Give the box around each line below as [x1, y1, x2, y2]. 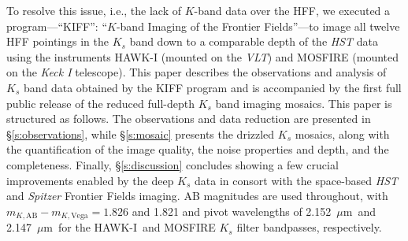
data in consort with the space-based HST [195, 172, 399, 188]
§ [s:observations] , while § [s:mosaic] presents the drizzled [6, 125, 275, 142]
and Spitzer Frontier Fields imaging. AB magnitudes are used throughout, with [6, 187, 388, 204]
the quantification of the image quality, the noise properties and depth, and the [6, 141, 389, 158]
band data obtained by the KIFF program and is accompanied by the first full [23, 79, 402, 95]
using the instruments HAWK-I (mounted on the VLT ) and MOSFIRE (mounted [6, 48, 399, 65]
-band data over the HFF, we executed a [194, 2, 391, 18]
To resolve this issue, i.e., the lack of [6, 2, 181, 18]
